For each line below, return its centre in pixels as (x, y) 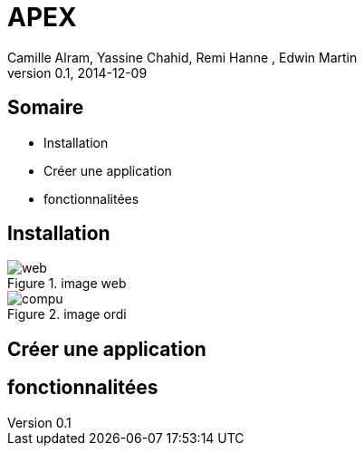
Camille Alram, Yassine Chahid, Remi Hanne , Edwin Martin (182, 57)
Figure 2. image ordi (67, 314)
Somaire (46, 108)
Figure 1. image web (67, 284)
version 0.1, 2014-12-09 (77, 72)
